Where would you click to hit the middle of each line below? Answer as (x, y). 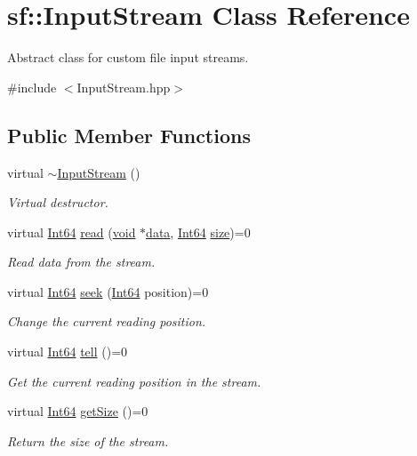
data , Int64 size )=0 (198, 232)
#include (32, 87)
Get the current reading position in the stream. (134, 381)
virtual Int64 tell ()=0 (68, 352)
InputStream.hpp (124, 87)
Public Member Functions (129, 135)
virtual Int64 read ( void (72, 232)
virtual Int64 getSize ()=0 (78, 411)
